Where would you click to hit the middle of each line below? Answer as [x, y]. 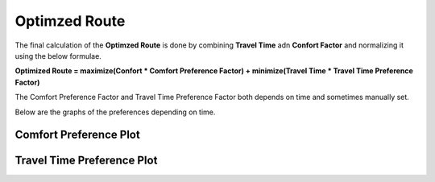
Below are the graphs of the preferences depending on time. [115, 112]
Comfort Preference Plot [77, 135]
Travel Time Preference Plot [86, 161]
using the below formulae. [58, 56]
